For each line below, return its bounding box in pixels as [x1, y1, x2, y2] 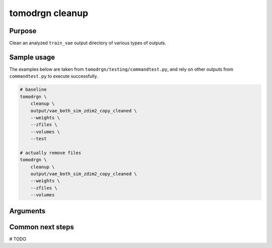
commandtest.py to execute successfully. [9, 73, 98, 79]
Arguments [9, 206, 46, 215]
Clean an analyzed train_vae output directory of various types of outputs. [9, 40, 166, 46]
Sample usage [9, 53, 55, 61]
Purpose [9, 27, 37, 35]
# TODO [9, 236, 26, 242]
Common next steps [9, 222, 74, 231]
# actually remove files [20, 150, 82, 156]
